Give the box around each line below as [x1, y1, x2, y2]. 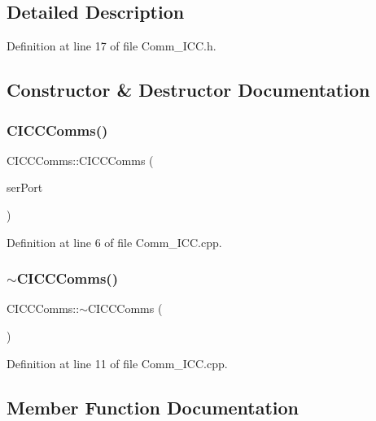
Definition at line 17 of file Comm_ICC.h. [7, 37, 216, 54]
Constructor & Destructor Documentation [7, 77, 370, 102]
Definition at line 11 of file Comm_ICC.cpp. [7, 354, 228, 371]
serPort [7, 179, 43, 196]
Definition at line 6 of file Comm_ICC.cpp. [7, 233, 222, 250]
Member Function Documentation [7, 394, 299, 419]
